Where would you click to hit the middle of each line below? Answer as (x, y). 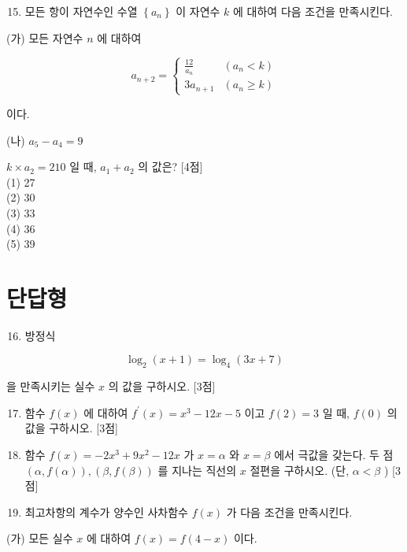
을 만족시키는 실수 (51, 386)
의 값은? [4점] (170, 167)
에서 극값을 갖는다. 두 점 (334, 455)
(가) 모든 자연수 (45, 37)
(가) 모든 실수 (40, 538)
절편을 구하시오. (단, (300, 470)
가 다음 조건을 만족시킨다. (289, 511)
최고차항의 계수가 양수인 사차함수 (106, 511)
